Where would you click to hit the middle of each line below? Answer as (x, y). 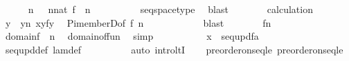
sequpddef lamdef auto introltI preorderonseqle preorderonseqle (174, 49)
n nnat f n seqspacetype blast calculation (170, 9)
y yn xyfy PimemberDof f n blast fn (138, 22)
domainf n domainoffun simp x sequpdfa (132, 36)
